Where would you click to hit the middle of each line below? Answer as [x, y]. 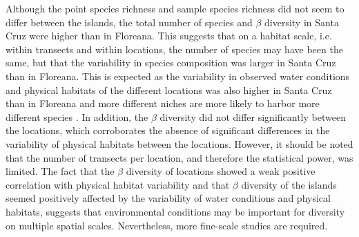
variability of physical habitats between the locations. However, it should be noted [179, 143]
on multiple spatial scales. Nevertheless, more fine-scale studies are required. [167, 225]
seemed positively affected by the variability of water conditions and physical [168, 198]
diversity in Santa [302, 22]
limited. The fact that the [60, 171]
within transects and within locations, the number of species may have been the [174, 49]
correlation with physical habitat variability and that [118, 184]
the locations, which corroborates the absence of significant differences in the [168, 130]
